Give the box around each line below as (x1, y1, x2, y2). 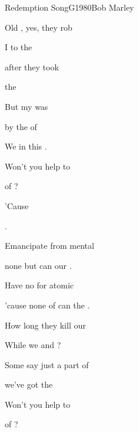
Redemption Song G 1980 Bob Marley (5, 1, 134, 13)
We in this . (5, 140, 47, 152)
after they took (5, 60, 59, 73)
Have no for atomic (5, 279, 74, 291)
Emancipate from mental (5, 239, 94, 252)
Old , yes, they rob (5, 21, 72, 33)
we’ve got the (5, 378, 53, 391)
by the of (5, 120, 37, 132)
